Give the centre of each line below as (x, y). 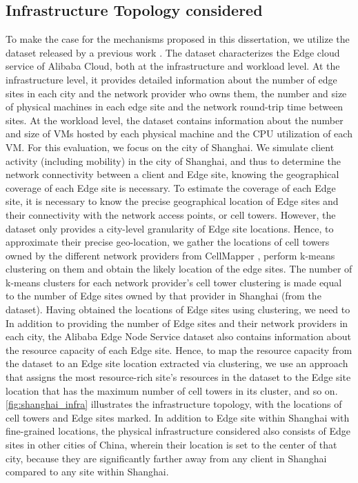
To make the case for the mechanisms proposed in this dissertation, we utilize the (178, 39)
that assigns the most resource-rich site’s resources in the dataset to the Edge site (178, 377)
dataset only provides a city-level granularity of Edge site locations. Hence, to (170, 228)
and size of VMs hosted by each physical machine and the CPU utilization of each (179, 134)
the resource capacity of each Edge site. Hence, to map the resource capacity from (179, 349)
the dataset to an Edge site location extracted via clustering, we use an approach (177, 363)
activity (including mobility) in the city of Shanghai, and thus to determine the (173, 160)
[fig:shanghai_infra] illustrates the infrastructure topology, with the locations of (174, 404)
